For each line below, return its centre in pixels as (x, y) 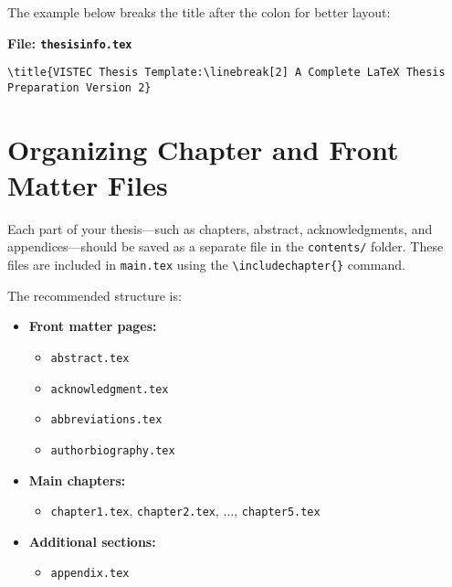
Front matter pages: (93, 326)
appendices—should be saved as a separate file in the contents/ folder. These (226, 246)
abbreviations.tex (106, 420)
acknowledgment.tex (110, 389)
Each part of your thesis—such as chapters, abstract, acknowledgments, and (220, 228)
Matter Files (88, 184)
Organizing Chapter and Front (203, 149)
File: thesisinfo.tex (70, 43)
